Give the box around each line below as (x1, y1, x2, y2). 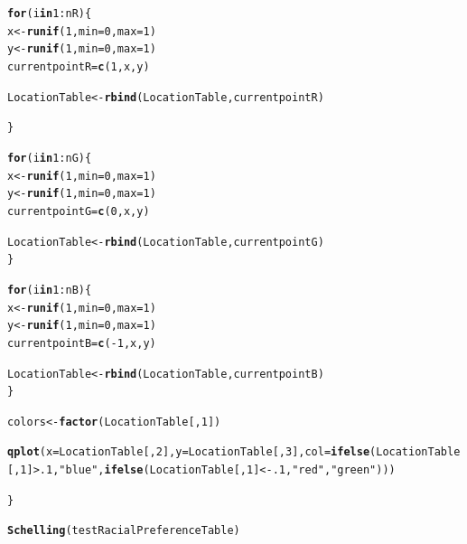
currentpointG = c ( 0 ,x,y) (7, 204, 150, 218)
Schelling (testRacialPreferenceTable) (7, 524, 240, 538)
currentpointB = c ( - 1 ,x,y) (7, 336, 156, 350)
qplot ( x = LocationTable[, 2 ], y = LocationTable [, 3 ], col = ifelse (7, 446, 370, 459)
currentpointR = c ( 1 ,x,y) (7, 60, 150, 73)
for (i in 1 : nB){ (7, 283, 92, 296)
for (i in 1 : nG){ (7, 151, 92, 164)
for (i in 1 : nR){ (7, 7, 92, 20)
